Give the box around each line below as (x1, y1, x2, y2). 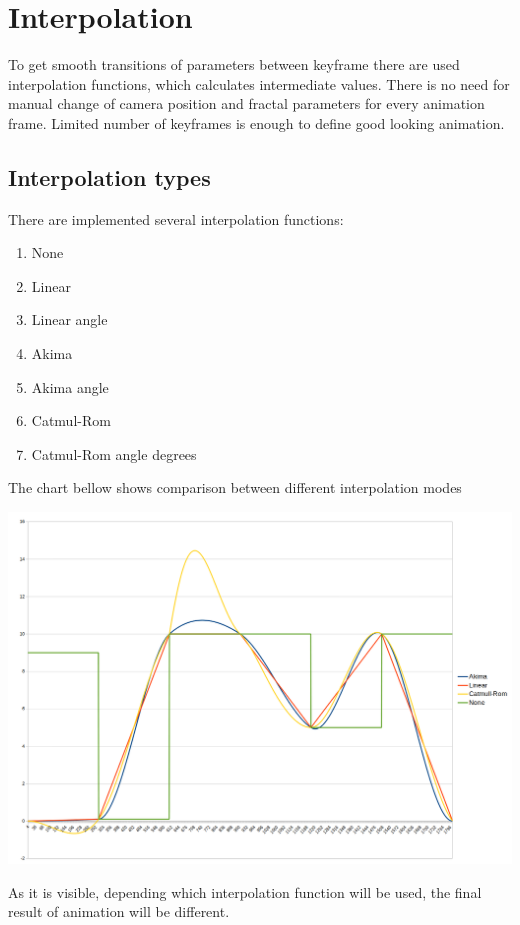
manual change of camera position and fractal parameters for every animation (8, 93, 485, 114)
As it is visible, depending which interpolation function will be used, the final (8, 881, 482, 902)
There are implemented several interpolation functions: (8, 208, 344, 229)
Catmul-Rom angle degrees (31, 443, 197, 464)
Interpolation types (8, 161, 211, 192)
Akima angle (31, 376, 109, 397)
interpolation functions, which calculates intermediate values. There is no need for (8, 73, 510, 94)
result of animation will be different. (8, 901, 230, 922)
